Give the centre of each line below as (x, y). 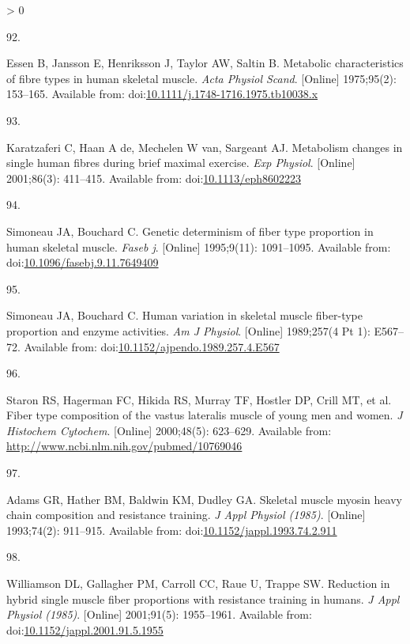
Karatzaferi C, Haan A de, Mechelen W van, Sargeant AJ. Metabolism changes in (205, 147)
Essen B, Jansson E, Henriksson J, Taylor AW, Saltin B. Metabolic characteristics (205, 63)
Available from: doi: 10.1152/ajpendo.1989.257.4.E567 (152, 346)
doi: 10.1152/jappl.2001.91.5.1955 (85, 629)
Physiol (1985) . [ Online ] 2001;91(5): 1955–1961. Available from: (159, 614)
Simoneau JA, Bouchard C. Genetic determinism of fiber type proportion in (190, 231)
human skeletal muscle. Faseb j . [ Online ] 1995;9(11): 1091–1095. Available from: (199, 246)
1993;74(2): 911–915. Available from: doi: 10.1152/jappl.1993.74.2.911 (172, 530)
